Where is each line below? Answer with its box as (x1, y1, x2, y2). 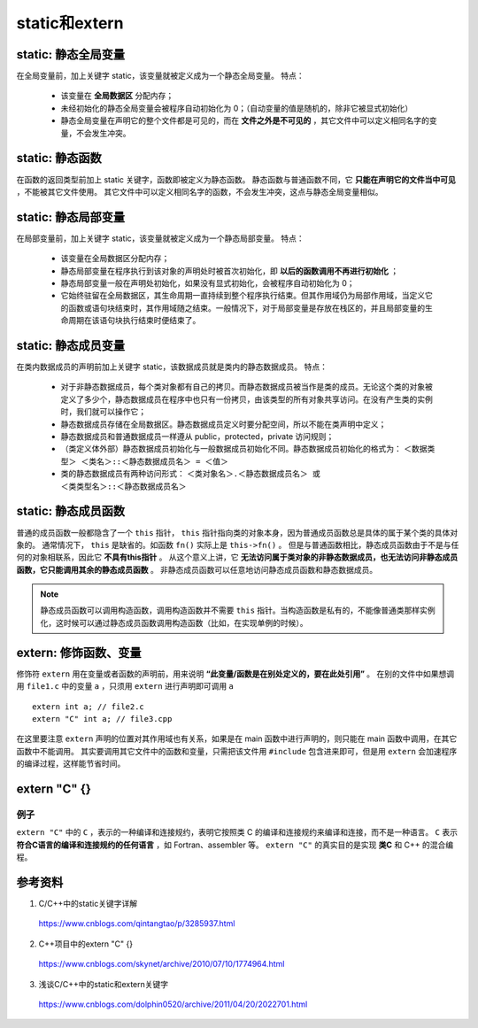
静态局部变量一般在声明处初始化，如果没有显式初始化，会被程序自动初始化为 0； (60, 278, 355, 288)
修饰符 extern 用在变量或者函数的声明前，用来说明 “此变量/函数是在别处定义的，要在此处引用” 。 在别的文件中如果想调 (16, 669, 455, 679)
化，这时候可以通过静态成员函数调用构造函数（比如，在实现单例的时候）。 (40, 617, 308, 628)
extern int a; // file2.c (32, 701, 145, 712)
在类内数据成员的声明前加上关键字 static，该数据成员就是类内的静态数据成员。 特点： (16, 361, 328, 372)
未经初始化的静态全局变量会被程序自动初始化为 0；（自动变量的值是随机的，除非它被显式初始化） (60, 103, 413, 113)
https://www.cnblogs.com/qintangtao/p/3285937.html (38, 918, 235, 929)
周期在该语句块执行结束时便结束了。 (67, 315, 201, 326)
